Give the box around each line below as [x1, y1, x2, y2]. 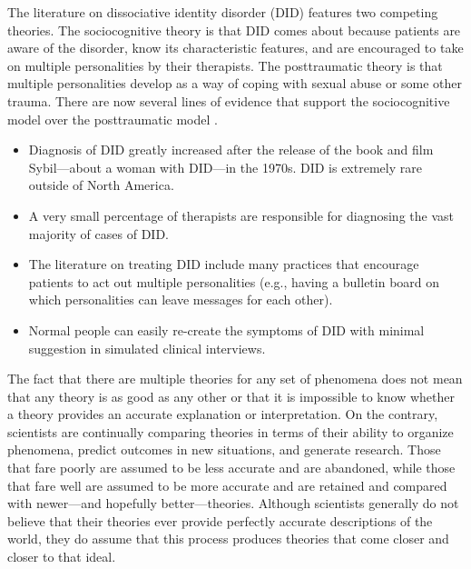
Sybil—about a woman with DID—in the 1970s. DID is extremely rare [28, 157, 422, 176]
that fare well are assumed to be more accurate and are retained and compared [7, 475, 447, 494]
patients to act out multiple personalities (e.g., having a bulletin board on [28, 272, 440, 291]
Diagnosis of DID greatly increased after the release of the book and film [28, 140, 434, 159]
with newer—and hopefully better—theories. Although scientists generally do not [7, 494, 459, 513]
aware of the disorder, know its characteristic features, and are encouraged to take [7, 38, 464, 57]
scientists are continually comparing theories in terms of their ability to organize [7, 422, 454, 441]
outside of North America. [28, 175, 174, 195]
